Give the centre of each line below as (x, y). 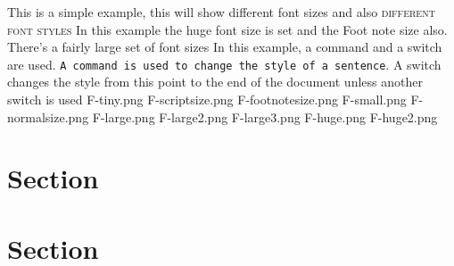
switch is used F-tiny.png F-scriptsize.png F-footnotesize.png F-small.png (207, 100)
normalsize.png (48, 116)
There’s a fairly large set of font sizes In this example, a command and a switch (225, 47)
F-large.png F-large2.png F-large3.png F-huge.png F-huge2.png (265, 116)
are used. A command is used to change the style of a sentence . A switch (224, 64)
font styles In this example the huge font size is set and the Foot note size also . (227, 29)
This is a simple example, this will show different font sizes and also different (221, 12)
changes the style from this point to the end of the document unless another (215, 82)
